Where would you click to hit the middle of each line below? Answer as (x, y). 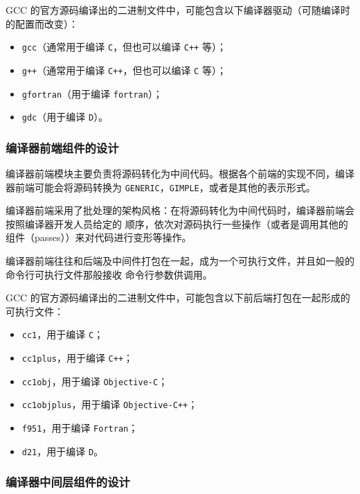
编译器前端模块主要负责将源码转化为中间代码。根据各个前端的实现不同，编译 (180, 174)
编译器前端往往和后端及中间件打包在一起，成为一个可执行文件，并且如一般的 (180, 261)
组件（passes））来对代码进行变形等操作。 (99, 237)
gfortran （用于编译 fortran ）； (92, 93)
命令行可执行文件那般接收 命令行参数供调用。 (109, 274)
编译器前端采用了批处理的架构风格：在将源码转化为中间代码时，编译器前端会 (180, 210)
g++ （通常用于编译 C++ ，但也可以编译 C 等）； (124, 70)
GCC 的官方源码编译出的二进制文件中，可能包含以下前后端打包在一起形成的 (178, 298)
